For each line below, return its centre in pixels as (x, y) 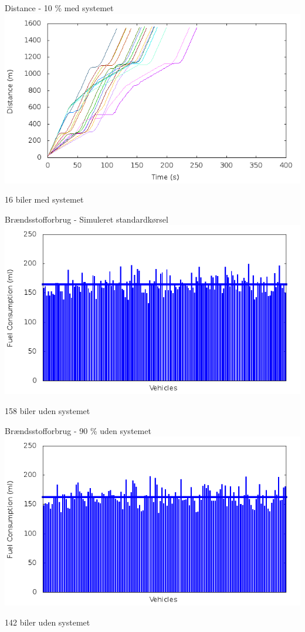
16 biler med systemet (44, 199)
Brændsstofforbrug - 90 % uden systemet (78, 430)
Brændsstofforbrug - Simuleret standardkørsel (87, 219)
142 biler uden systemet (48, 622)
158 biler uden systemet (48, 410)
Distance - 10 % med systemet (59, 8)
